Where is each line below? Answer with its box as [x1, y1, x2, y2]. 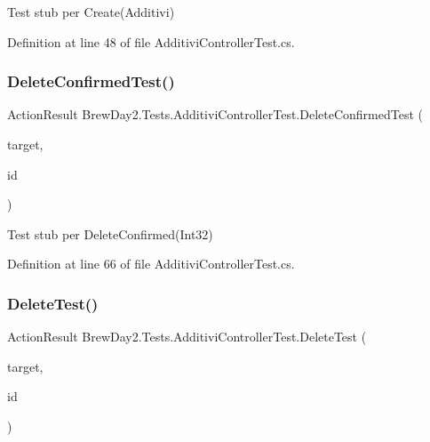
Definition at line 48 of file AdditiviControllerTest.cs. [7, 32, 295, 51]
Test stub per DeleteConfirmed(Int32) [7, 224, 213, 243]
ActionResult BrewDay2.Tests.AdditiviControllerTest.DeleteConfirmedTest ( [7, 105, 423, 124]
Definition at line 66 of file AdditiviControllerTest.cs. [7, 254, 295, 273]
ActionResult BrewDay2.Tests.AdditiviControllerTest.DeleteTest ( [7, 327, 367, 346]
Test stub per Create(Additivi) [7, 3, 175, 20]
